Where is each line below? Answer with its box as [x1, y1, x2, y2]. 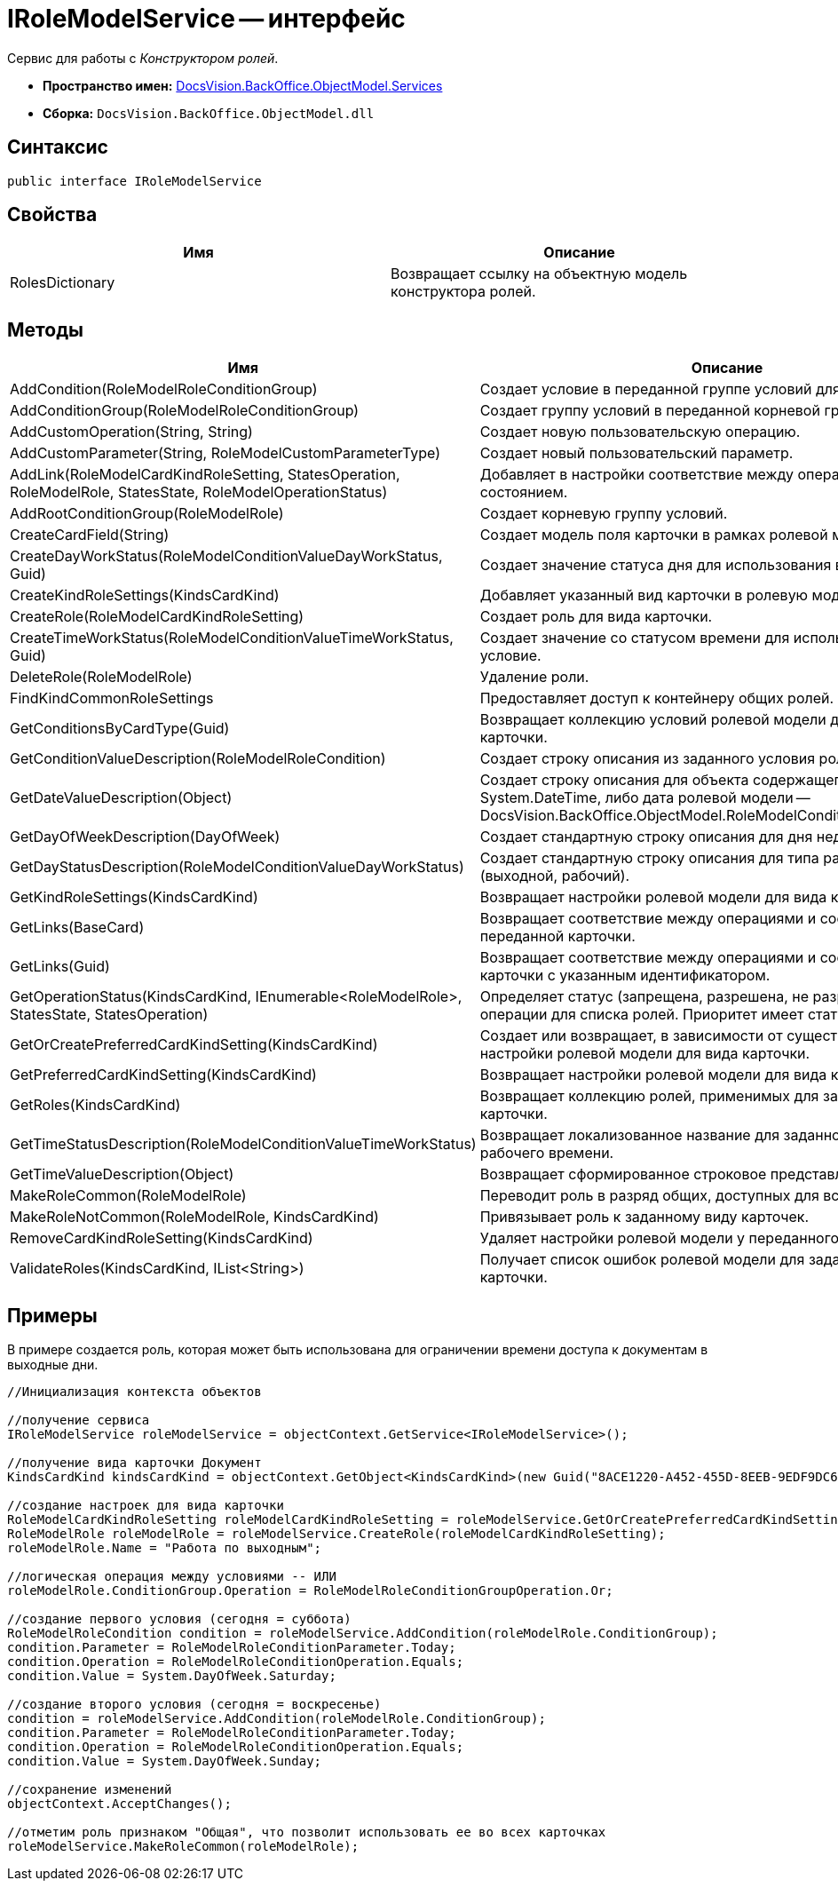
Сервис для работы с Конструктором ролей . [7, 50, 279, 66]
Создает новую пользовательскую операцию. [479, 423, 801, 441]
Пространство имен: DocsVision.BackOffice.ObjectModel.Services [43, 77, 443, 93]
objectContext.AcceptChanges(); [7, 1797, 232, 1812]
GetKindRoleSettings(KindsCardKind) [10, 888, 258, 907]
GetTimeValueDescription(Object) [10, 1165, 234, 1184]
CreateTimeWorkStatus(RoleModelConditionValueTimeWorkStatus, [10, 629, 454, 647]
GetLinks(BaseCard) [10, 918, 145, 937]
